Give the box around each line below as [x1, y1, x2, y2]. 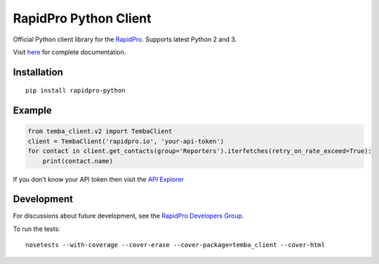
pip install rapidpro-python [25, 86, 126, 95]
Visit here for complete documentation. [13, 48, 126, 56]
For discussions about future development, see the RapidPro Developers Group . [13, 211, 244, 220]
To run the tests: [13, 225, 60, 233]
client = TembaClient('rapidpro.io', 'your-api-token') [27, 137, 225, 145]
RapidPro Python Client [13, 11, 152, 26]
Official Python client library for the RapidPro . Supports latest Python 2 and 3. [13, 35, 237, 44]
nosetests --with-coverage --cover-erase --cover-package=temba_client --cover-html [25, 241, 326, 249]
